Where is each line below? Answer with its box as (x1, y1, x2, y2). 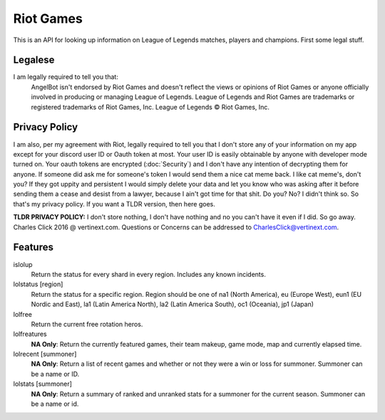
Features (13, 241, 53, 253)
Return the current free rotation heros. (31, 320, 143, 328)
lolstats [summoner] (13, 379, 73, 388)
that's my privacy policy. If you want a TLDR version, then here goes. (13, 199, 215, 208)
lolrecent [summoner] (13, 350, 77, 359)
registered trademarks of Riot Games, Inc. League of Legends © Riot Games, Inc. (31, 103, 270, 111)
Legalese (13, 54, 55, 66)
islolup (13, 260, 33, 268)
